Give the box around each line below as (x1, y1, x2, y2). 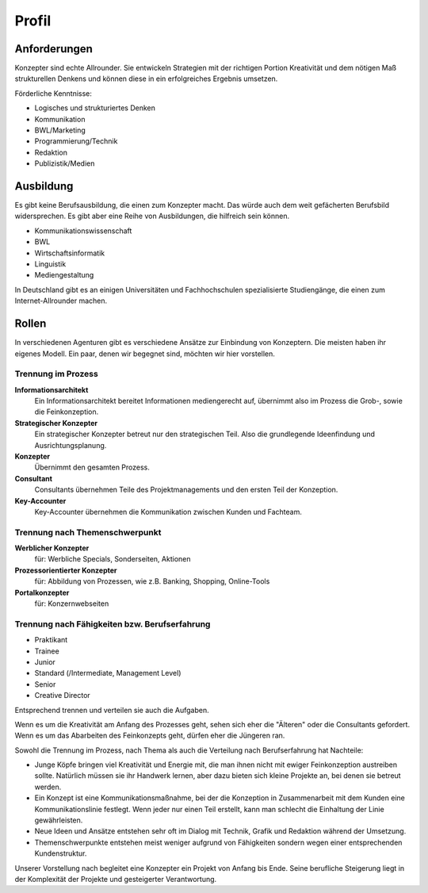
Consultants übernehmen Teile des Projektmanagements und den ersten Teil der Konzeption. (34, 485, 338, 495)
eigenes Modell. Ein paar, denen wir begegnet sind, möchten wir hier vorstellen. (14, 349, 275, 358)
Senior (34, 679, 56, 689)
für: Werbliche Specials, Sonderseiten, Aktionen (34, 554, 191, 564)
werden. (34, 782, 62, 791)
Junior (34, 657, 55, 666)
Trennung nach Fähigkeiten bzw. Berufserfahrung (14, 619, 211, 630)
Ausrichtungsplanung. (34, 440, 107, 450)
